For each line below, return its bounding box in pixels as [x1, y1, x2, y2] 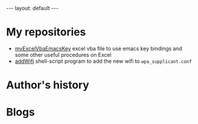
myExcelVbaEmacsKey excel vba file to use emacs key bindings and [14, 44, 183, 52]
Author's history [6, 78, 89, 92]
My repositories [6, 26, 86, 39]
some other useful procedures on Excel [14, 51, 112, 58]
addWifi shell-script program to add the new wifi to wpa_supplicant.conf [14, 58, 192, 65]
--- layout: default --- [6, 5, 59, 11]
